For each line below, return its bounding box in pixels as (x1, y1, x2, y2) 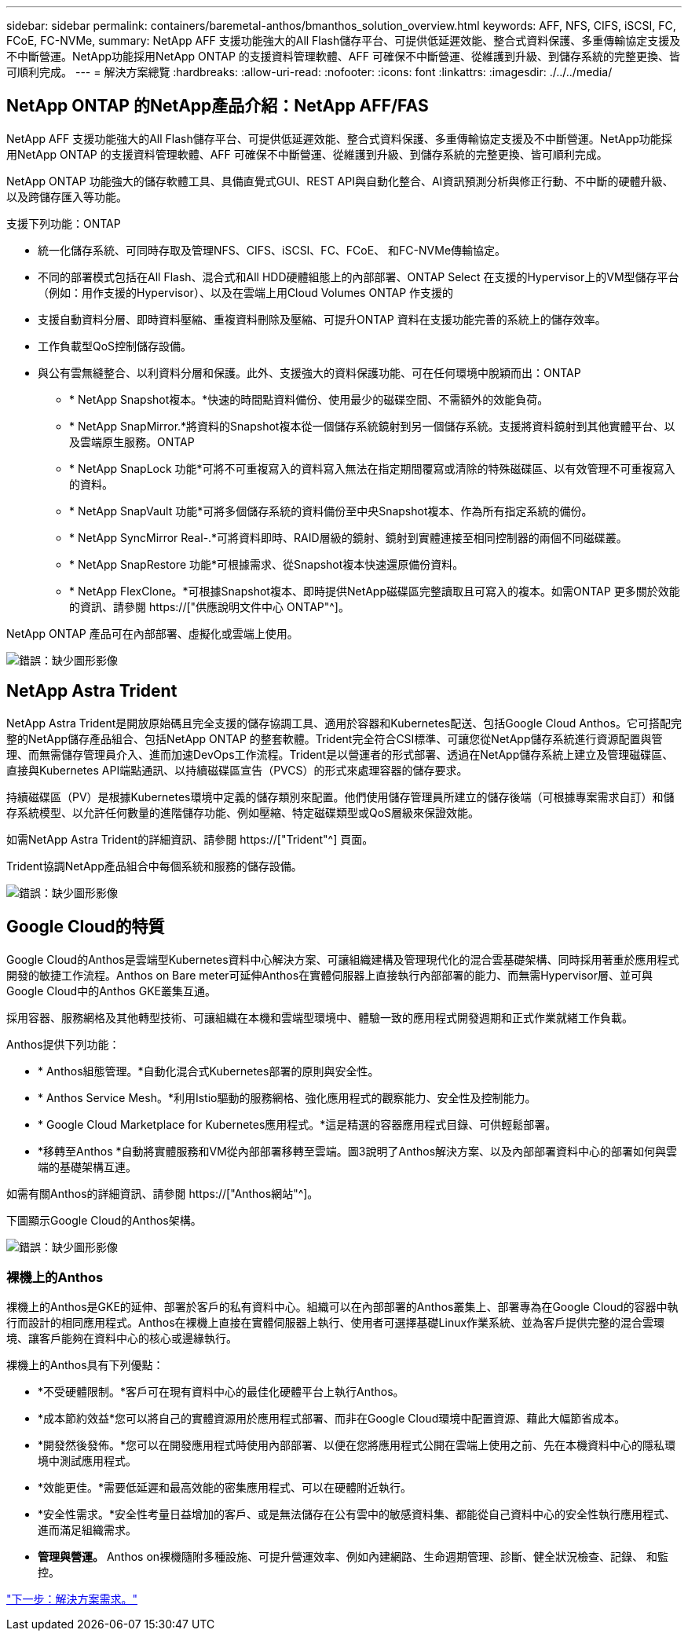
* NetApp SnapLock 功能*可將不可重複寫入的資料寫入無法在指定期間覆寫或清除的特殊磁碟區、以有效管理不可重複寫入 (69, 461, 675, 475)
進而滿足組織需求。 (38, 1523, 137, 1537)
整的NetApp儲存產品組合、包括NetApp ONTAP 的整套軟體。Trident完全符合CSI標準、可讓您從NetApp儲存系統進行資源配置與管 (6, 731, 663, 745)
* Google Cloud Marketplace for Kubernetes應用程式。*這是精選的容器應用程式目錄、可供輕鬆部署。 (38, 1117, 557, 1131)
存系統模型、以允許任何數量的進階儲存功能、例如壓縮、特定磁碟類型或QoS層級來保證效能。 (6, 805, 480, 819)
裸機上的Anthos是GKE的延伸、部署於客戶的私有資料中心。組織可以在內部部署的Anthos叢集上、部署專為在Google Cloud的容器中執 (6, 1300, 679, 1314)
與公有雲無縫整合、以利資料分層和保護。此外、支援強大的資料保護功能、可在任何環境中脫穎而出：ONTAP (38, 365, 581, 379)
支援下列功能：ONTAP (6, 216, 121, 230)
